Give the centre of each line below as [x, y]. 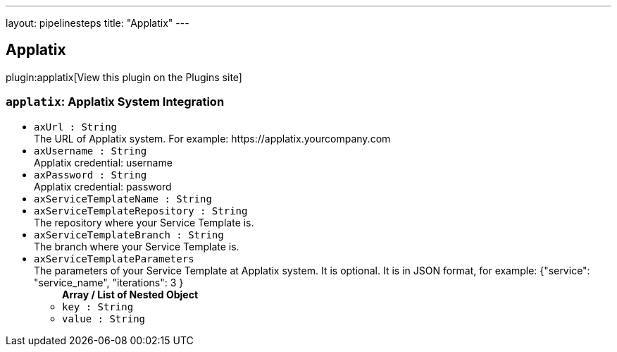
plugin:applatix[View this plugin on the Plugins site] [124, 77]
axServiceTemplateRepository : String [141, 211]
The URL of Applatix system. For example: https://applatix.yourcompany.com [212, 138]
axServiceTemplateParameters [114, 259]
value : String [104, 318]
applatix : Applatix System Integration [115, 102]
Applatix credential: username [103, 162]
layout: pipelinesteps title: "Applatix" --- [98, 23]
